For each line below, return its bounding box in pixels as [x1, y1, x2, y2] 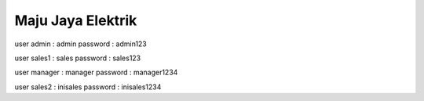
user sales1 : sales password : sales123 [14, 53, 141, 63]
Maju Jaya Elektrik [14, 12, 137, 29]
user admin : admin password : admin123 [14, 39, 147, 49]
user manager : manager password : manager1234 [14, 67, 178, 78]
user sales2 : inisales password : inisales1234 [14, 82, 162, 92]
